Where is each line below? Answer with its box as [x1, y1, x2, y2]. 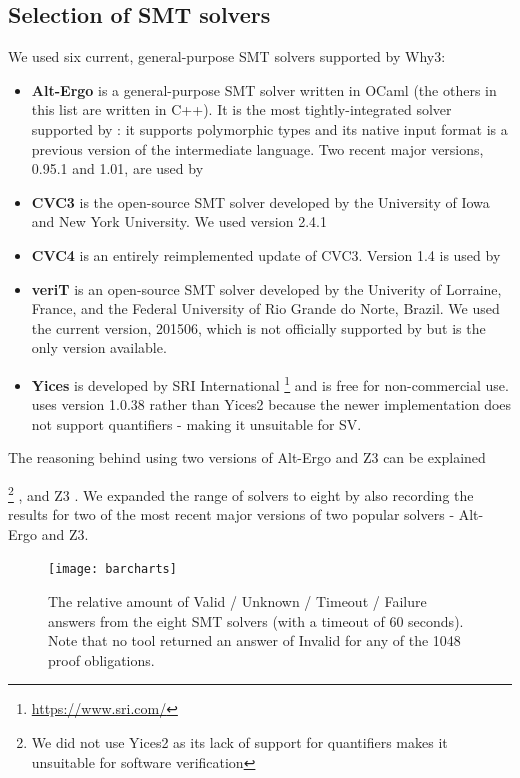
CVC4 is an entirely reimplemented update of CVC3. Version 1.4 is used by [31, 244, 501, 265]
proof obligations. [48, 649, 155, 670]
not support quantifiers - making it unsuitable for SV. [31, 413, 362, 434]
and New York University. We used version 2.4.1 [31, 211, 327, 232]
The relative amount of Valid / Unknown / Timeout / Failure [48, 591, 427, 612]
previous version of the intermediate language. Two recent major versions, [31, 138, 484, 159]
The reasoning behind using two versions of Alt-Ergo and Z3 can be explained [8, 447, 486, 468]
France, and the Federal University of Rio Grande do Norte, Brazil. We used [31, 298, 500, 319]
